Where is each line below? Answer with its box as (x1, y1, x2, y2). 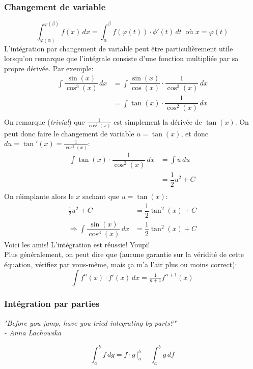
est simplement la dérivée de (114, 116, 202, 127)
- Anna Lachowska (4, 327, 62, 338)
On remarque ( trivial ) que (4, 116, 85, 127)
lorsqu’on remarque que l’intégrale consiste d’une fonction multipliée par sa (4, 53, 239, 64)
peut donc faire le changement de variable (4, 128, 134, 138)
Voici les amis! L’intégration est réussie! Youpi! (4, 239, 150, 249)
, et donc (181, 128, 209, 138)
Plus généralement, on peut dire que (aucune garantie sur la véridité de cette (4, 249, 244, 260)
